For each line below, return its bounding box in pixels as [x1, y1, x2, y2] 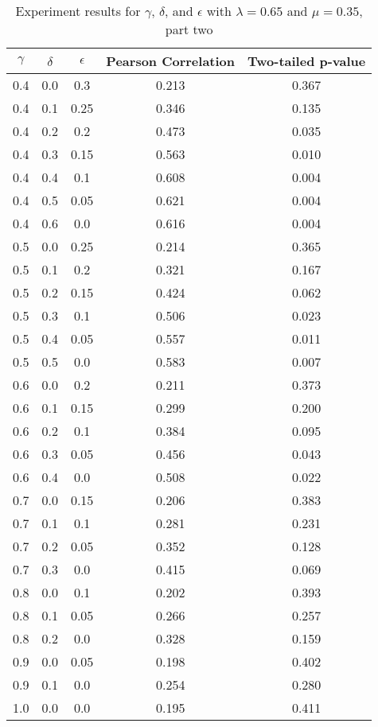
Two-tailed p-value [247, 52, 366, 70]
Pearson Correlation [106, 52, 236, 70]
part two [165, 20, 213, 38]
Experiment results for [15, 2, 141, 20]
